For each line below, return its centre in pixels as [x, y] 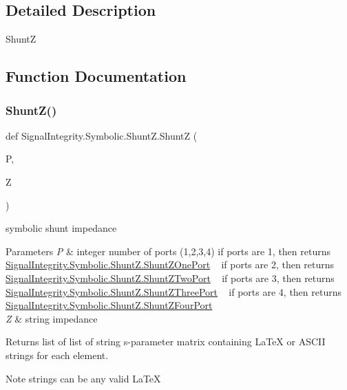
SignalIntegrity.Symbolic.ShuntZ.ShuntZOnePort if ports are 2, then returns [170, 264]
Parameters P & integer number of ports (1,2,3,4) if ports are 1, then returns [168, 251]
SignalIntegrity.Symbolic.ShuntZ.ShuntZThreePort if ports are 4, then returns [173, 291]
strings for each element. [57, 355]
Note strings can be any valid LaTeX [83, 378]
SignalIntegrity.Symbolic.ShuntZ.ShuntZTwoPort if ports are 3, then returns [170, 278]
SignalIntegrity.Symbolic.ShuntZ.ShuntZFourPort [109, 305]
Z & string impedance [52, 318]
